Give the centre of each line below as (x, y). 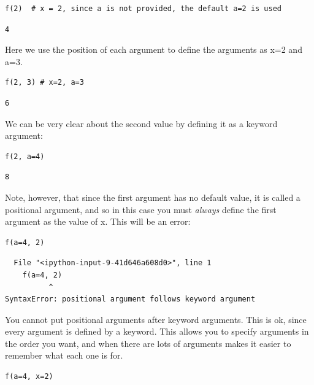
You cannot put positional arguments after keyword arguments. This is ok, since (156, 319)
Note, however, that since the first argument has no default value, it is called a (153, 197)
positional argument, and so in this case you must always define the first (141, 209)
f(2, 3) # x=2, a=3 (44, 83)
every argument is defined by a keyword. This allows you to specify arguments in (157, 331)
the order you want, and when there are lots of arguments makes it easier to (148, 343)
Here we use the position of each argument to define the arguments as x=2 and (154, 49)
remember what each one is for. (64, 355)
